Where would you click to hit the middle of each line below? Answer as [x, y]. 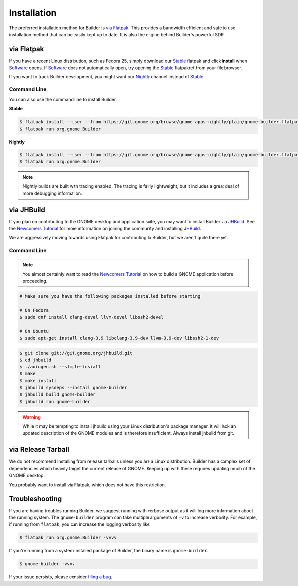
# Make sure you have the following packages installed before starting [110, 296]
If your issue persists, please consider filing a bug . [61, 577]
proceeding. [35, 281]
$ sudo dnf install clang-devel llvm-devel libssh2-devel [92, 317]
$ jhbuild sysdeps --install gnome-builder [74, 388]
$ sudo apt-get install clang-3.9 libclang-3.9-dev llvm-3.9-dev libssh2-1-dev [119, 338]
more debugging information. [52, 193]
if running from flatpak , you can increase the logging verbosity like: [80, 524]
